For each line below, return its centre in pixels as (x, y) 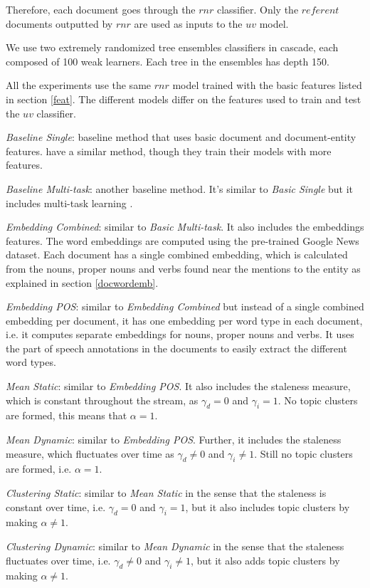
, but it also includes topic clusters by (268, 506)
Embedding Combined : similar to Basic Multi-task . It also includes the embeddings (185, 227)
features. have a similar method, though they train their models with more (169, 151)
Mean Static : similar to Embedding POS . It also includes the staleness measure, (178, 386)
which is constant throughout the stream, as (102, 400)
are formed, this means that (67, 415)
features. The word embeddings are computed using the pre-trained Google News (183, 240)
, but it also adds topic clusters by (265, 560)
